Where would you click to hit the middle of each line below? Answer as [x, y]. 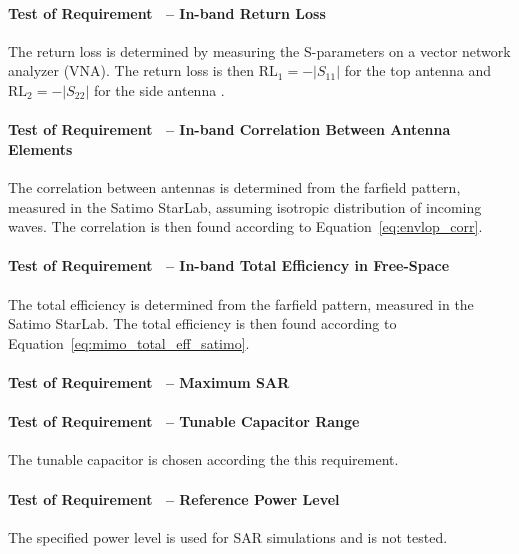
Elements [40, 148]
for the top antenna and [417, 70]
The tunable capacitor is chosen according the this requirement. [203, 459]
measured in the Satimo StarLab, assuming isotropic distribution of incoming [245, 206]
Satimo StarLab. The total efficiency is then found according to [202, 323]
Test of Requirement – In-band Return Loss [167, 12]
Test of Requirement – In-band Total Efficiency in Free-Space [229, 265]
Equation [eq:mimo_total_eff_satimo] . [129, 342]
